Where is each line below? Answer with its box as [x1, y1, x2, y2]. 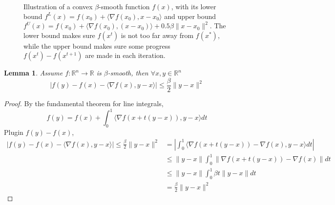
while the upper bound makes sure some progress [23, 40, 170, 51]
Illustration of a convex [23, 1, 93, 11]
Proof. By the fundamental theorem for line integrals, [4, 98, 164, 109]
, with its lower [171, 1, 216, 11]
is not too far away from [121, 30, 194, 40]
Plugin [4, 127, 23, 137]
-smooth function [99, 1, 150, 11]
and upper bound [164, 11, 216, 21]
